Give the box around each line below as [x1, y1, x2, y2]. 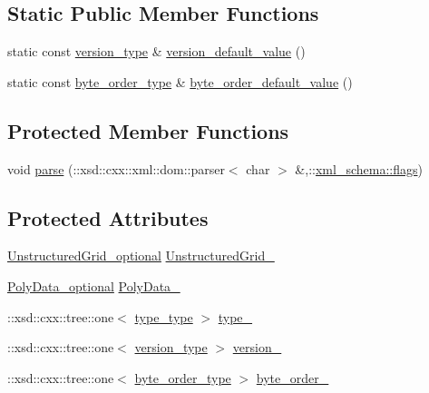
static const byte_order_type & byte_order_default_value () [7, 72, 353, 91]
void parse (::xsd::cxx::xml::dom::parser [7, 159, 225, 178]
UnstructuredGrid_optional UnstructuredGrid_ [7, 246, 275, 265]
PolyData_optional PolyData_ [7, 276, 180, 295]
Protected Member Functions [7, 116, 289, 144]
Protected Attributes [7, 203, 209, 231]
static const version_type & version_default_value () [7, 42, 306, 61]
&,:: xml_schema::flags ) [295, 159, 423, 178]
